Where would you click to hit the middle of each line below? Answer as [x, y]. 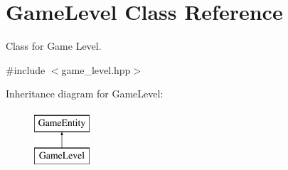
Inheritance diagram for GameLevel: [85, 94]
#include [26, 69]
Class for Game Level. [54, 46]
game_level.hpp [96, 69]
